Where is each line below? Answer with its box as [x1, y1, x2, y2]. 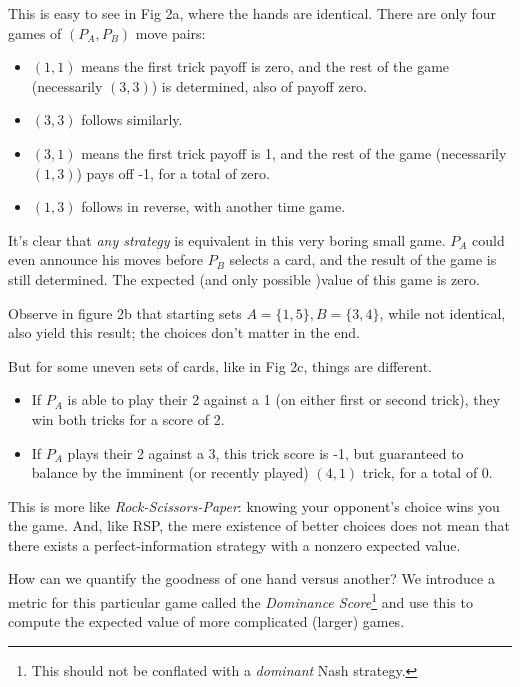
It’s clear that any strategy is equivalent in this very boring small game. [8, 229, 446, 250]
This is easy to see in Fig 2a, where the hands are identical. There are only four [8, 3, 497, 23]
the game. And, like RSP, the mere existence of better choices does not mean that [8, 515, 510, 536]
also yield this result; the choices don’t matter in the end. [8, 322, 360, 343]
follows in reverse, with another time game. [81, 196, 346, 217]
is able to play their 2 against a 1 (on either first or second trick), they [67, 389, 501, 410]
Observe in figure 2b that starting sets [8, 302, 242, 323]
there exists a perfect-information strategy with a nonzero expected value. [8, 534, 461, 555]
